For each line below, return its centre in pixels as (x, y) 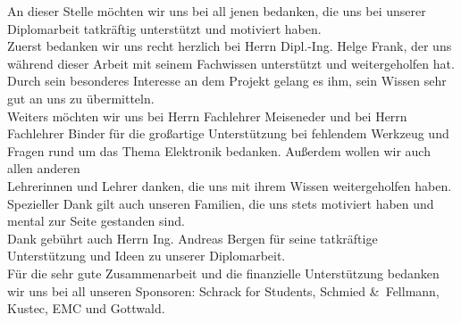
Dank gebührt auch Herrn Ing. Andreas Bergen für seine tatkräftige (193, 238)
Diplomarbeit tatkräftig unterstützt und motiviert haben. (164, 28)
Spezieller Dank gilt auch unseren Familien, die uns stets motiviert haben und (221, 203)
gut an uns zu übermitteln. (81, 98)
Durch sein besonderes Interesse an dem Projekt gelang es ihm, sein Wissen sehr (227, 81)
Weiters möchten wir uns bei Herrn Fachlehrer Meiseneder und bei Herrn (207, 116)
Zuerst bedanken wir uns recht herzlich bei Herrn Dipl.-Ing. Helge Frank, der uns (230, 46)
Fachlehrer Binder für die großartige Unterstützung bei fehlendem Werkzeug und (228, 133)
